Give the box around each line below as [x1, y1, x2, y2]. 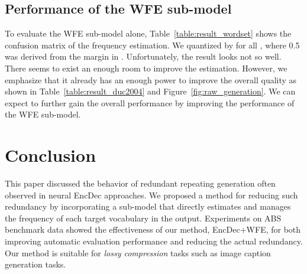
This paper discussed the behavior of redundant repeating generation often [5, 177, 276, 190]
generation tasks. [5, 258, 66, 270]
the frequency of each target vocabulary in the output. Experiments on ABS [5, 211, 282, 224]
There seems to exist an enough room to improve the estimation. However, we [5, 61, 287, 74]
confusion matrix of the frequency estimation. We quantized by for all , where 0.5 [5, 38, 300, 51]
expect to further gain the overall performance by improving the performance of [5, 96, 295, 109]
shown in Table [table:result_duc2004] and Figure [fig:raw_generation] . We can [5, 85, 296, 97]
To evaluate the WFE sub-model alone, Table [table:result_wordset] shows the [5, 27, 292, 40]
